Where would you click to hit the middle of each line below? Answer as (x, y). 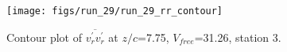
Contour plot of (44, 37)
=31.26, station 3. (238, 37)
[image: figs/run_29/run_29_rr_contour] (115, 11)
